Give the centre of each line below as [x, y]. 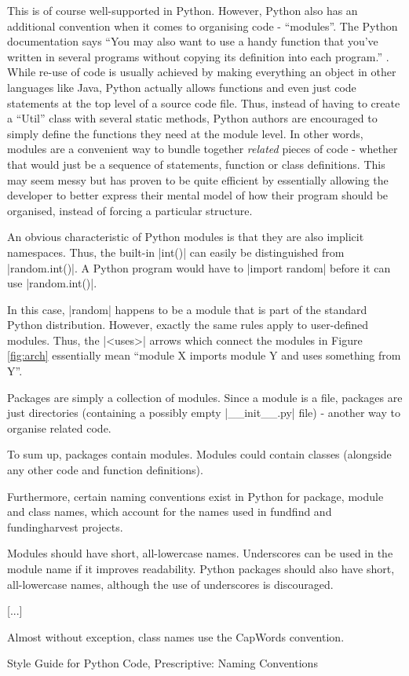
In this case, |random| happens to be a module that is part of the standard [187, 309]
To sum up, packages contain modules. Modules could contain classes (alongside [199, 454]
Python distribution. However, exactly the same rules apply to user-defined [188, 325]
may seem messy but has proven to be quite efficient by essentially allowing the [198, 179]
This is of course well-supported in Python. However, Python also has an [183, 10]
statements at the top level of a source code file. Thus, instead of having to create [204, 102]
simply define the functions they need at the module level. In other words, [185, 133]
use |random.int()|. [52, 283]
